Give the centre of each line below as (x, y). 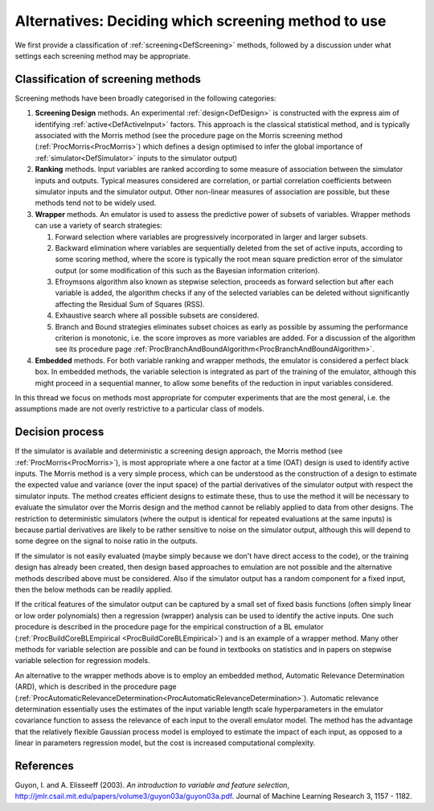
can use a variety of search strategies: (98, 226)
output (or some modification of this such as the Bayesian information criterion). (188, 270)
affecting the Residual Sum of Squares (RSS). (130, 304)
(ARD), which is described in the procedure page (96, 686)
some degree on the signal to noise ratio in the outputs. (106, 541)
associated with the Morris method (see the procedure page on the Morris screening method (189, 136)
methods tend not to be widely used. (96, 203)
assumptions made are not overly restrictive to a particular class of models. (139, 409)
